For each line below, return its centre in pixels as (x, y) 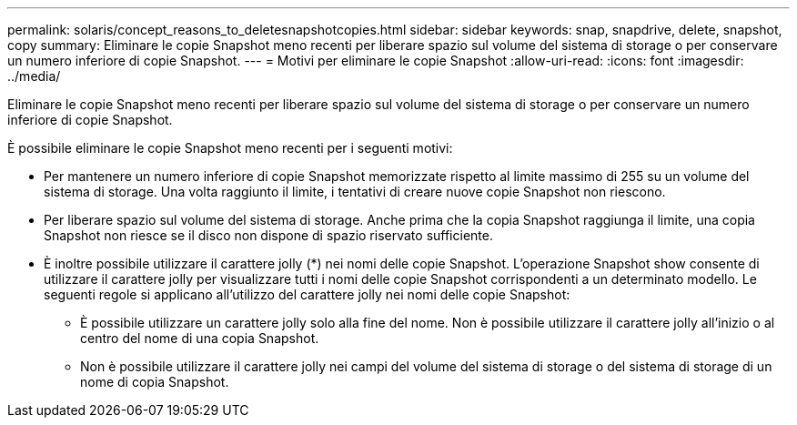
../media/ (34, 76)
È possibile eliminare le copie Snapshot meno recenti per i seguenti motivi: (230, 148)
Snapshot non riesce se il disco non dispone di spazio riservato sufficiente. (268, 235)
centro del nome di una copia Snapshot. (200, 338)
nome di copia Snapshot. (155, 382)
